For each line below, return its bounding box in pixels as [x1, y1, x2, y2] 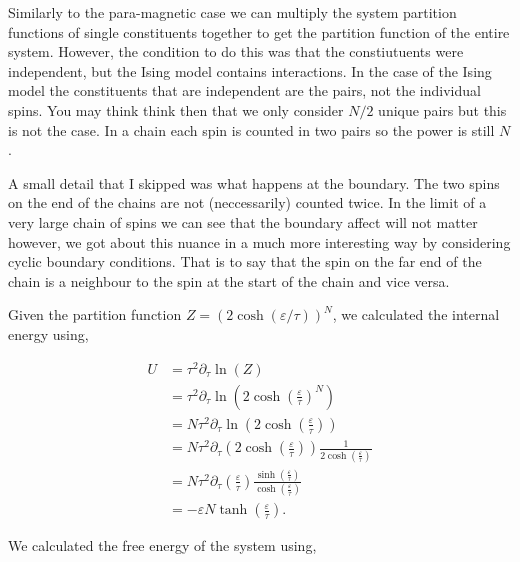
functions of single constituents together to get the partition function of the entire [8, 21, 510, 42]
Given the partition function [8, 304, 182, 325]
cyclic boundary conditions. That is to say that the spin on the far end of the [8, 251, 482, 272]
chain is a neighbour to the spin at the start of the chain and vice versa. [8, 270, 450, 291]
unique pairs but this [378, 99, 507, 120]
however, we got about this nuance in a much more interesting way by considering [8, 231, 511, 252]
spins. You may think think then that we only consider [8, 99, 344, 120]
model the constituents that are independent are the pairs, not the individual [8, 80, 481, 101]
